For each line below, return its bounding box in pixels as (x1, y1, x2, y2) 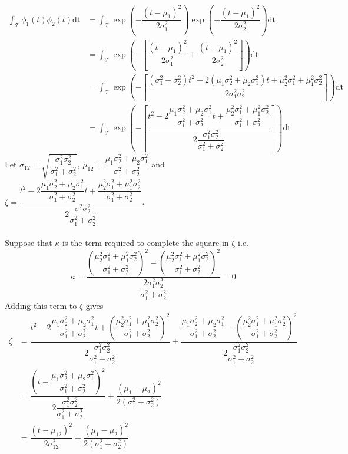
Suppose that (5, 236, 52, 249)
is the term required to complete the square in (62, 236, 229, 249)
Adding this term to (5, 299, 77, 311)
